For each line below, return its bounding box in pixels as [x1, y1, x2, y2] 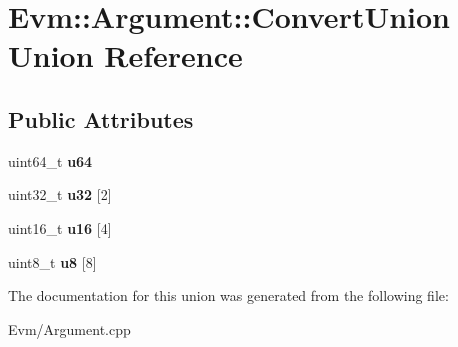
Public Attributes [8, 103, 194, 134]
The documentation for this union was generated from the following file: [8, 285, 449, 306]
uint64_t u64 [8, 150, 93, 171]
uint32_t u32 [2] [8, 184, 112, 205]
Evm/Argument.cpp [8, 318, 131, 339]
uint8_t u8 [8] [8, 251, 97, 272]
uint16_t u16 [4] [8, 217, 112, 238]
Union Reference [8, 35, 243, 76]
